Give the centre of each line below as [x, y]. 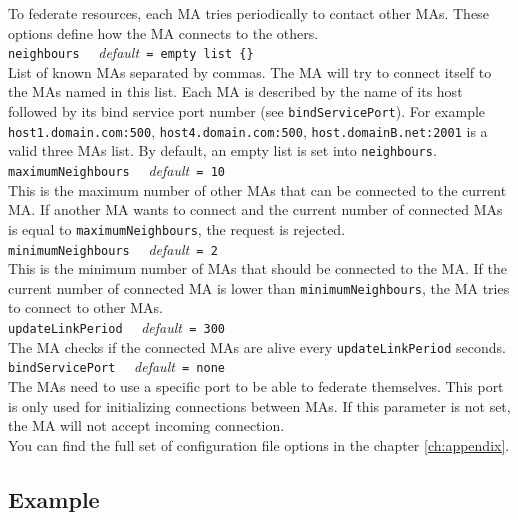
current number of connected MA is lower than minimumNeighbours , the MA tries [259, 287]
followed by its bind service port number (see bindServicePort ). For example [247, 111]
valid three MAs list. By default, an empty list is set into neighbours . [222, 150]
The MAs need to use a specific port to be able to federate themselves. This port [256, 385]
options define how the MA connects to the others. [163, 32]
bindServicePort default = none [116, 366]
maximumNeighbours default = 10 [116, 170]
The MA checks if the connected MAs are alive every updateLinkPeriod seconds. [257, 346]
